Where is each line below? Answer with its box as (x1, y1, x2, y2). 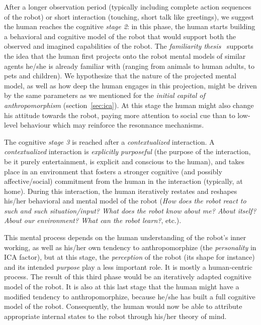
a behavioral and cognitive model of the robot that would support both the (4, 31, 236, 41)
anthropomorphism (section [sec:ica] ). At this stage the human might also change (4, 99, 254, 110)
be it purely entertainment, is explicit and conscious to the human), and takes (4, 156, 244, 166)
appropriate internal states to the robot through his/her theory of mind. (4, 310, 227, 321)
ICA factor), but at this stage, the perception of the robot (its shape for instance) (4, 252, 255, 262)
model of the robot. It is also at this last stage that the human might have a (4, 281, 239, 292)
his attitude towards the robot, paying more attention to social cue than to (4, 110, 235, 120)
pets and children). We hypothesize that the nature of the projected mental (4, 70, 236, 81)
